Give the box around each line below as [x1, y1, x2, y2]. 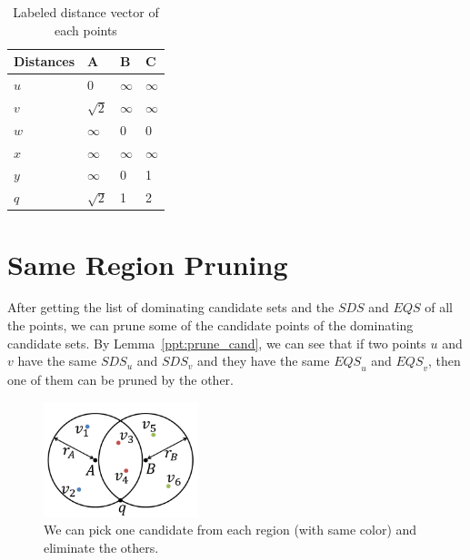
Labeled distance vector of [13, 3, 159, 21]
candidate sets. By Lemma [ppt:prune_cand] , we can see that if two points [7, 333, 426, 352]
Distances [14, 52, 75, 71]
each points [54, 20, 117, 39]
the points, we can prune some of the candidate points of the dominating [7, 316, 414, 335]
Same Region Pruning [7, 245, 288, 282]
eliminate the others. [44, 538, 159, 557]
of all [425, 298, 453, 317]
